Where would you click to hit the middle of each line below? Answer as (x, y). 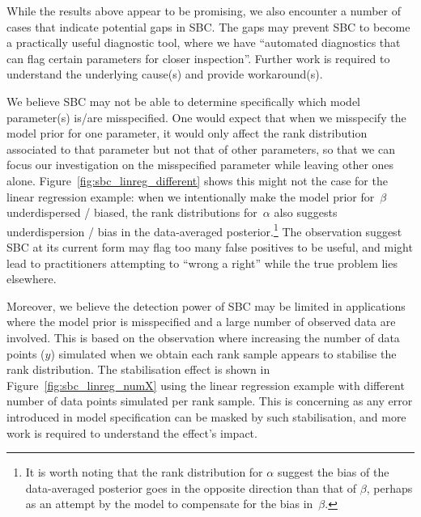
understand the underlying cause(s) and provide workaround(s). (165, 74)
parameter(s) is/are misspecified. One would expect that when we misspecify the (206, 117)
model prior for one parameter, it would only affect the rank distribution (187, 133)
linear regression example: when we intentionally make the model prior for (191, 196)
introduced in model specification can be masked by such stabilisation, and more (206, 416)
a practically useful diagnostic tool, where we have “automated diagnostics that (204, 42)
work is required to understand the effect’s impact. (132, 432)
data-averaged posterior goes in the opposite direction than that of (191, 487)
